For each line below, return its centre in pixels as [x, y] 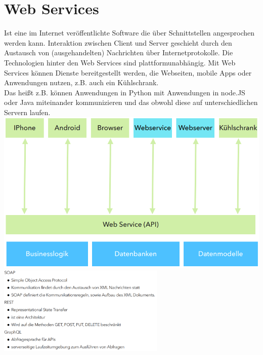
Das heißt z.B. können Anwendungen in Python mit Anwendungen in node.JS [125, 92]
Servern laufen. [27, 112]
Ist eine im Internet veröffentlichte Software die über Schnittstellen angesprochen [129, 33]
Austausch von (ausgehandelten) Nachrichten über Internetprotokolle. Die [119, 52]
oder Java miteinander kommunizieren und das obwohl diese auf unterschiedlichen [131, 102]
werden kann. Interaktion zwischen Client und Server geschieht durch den [118, 42]
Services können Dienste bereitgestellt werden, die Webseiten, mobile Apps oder [128, 72]
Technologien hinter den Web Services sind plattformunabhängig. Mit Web [120, 62]
